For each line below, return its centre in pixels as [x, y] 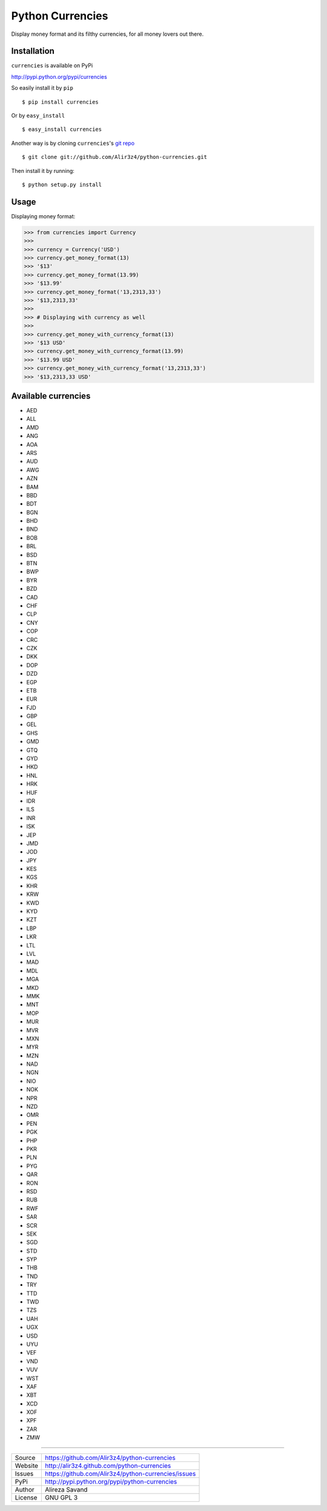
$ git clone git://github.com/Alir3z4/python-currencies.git [114, 157]
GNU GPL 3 [61, 1497]
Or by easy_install [38, 116]
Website [27, 1466]
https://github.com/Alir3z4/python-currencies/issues [121, 1473]
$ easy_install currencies [62, 130]
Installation [33, 51]
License [26, 1497]
